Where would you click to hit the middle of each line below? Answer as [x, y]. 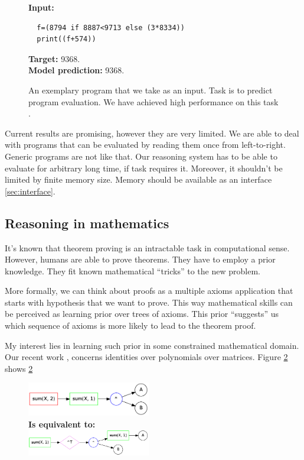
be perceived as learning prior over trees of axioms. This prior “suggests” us [142, 314]
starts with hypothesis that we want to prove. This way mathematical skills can [149, 302]
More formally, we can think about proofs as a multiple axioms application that [149, 291]
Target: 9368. [54, 58]
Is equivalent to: [62, 424]
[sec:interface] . [30, 191]
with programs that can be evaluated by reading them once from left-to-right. [145, 145]
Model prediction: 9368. [76, 70]
